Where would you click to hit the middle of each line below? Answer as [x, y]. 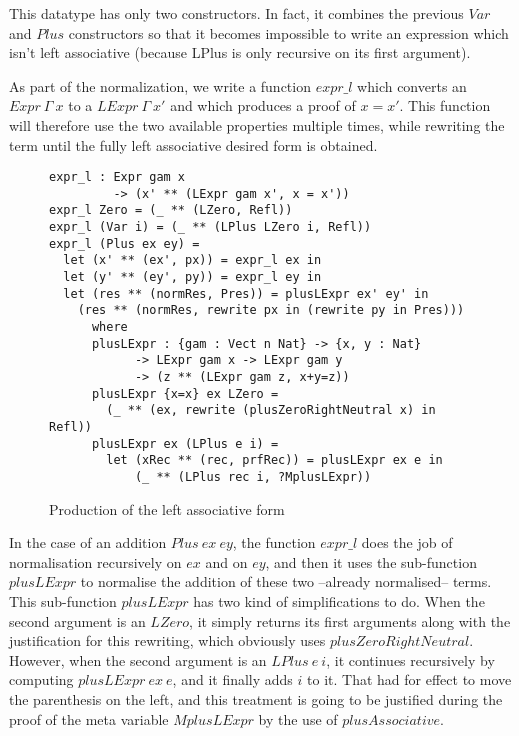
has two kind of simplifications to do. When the [339, 601]
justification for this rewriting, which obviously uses [167, 640]
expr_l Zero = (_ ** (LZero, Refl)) [171, 210]
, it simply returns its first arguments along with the [350, 620]
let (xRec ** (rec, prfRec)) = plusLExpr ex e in [274, 460]
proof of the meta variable [89, 718]
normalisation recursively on [95, 561]
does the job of [407, 542]
